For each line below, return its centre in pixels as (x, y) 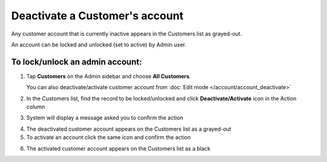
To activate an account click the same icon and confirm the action (108, 137)
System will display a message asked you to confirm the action (105, 118)
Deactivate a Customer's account (97, 16)
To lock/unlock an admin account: (77, 62)
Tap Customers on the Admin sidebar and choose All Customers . (109, 76)
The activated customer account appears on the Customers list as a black (118, 148)
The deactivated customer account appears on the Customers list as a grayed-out (129, 129)
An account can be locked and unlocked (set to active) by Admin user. (99, 45)
